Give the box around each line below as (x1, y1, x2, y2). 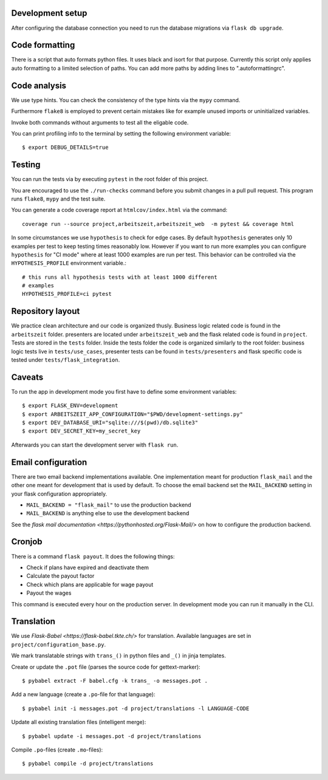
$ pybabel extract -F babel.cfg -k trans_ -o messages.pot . (22, 677, 208, 684)
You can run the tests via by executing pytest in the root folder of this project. (11, 176, 209, 183)
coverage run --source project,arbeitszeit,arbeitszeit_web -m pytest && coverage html (22, 221, 295, 227)
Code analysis (11, 80, 67, 91)
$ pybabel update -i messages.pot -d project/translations (22, 733, 202, 739)
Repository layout (11, 306, 80, 316)
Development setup (11, 8, 87, 18)
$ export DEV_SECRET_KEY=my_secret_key (22, 428, 141, 434)
